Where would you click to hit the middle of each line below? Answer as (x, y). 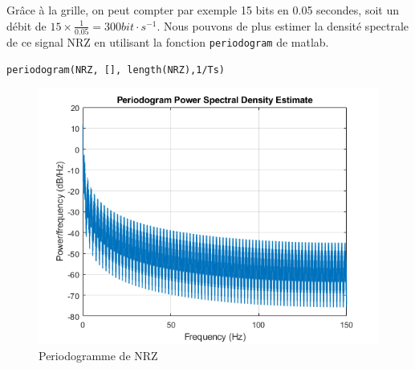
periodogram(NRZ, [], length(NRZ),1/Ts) (116, 70)
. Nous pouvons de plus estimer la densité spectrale (283, 25)
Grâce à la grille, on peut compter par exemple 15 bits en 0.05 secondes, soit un (203, 10)
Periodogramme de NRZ (98, 355)
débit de (26, 25)
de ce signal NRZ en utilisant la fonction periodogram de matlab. (168, 41)
